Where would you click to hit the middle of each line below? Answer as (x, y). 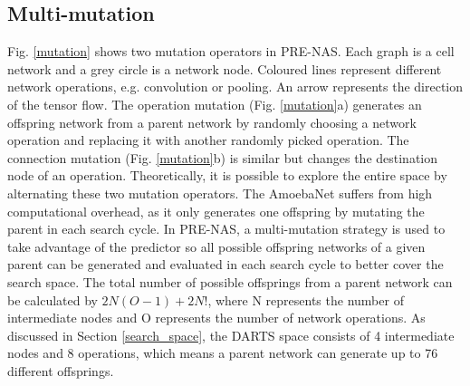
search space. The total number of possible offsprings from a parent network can (230, 281)
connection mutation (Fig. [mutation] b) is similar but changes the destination (223, 157)
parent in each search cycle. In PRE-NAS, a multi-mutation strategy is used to (226, 229)
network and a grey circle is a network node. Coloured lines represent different (225, 68)
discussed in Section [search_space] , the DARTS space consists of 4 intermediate (231, 335)
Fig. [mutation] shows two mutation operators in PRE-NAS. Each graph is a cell (231, 51)
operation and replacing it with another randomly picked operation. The (208, 140)
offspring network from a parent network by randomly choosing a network (212, 122)
